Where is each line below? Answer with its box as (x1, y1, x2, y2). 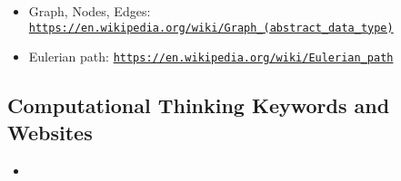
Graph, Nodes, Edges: (28, 2, 151, 20)
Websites (7, 118, 93, 146)
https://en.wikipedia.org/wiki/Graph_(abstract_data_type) (28, 21, 394, 34)
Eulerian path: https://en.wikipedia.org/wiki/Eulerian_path (28, 47, 394, 66)
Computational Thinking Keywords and (7, 91, 390, 119)
